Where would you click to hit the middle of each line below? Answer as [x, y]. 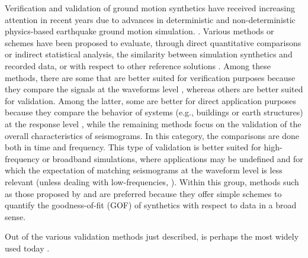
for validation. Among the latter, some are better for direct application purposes [151, 100]
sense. [15, 216]
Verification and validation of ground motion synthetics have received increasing [150, 8]
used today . [27, 248]
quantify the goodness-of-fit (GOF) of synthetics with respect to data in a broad [151, 205]
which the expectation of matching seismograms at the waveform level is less [144, 170]
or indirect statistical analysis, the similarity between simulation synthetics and [149, 54]
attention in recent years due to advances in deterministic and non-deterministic [150, 19]
